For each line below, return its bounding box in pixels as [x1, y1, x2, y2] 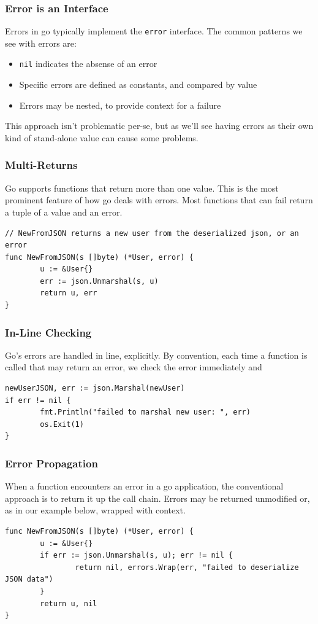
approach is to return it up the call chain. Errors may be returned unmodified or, [5, 491, 310, 504]
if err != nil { [5, 396, 71, 405]
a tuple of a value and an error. [5, 205, 123, 218]
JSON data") [5, 575, 53, 584]
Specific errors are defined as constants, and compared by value [19, 78, 257, 91]
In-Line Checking [5, 324, 92, 340]
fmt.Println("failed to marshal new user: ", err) [40, 408, 251, 417]
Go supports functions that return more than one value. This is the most [5, 181, 279, 194]
